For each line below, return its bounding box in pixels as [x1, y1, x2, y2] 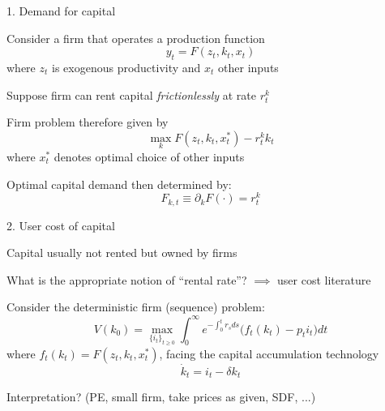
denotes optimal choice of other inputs [53, 148, 245, 165]
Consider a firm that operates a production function [6, 29, 265, 46]
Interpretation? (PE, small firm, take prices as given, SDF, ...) [6, 388, 316, 405]
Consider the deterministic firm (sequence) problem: [6, 298, 265, 315]
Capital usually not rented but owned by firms [6, 244, 237, 261]
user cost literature [277, 271, 371, 288]
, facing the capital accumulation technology [159, 345, 379, 362]
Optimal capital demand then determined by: [6, 175, 232, 192]
